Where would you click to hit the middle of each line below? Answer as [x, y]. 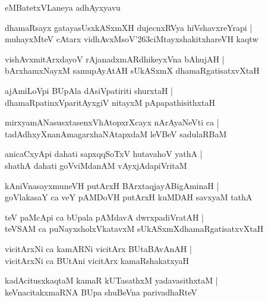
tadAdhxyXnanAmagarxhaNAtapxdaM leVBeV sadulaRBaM [116, 133]
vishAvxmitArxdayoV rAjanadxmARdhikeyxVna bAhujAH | [115, 59]
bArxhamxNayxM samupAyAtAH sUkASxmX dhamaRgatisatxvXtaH [132, 70]
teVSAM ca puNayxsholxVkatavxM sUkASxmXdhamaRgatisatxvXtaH [134, 229]
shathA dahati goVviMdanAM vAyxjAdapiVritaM [96, 165]
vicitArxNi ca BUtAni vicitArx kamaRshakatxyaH [97, 260]
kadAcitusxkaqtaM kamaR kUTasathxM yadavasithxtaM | [111, 280]
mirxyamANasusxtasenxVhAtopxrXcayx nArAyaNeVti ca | [112, 122]
